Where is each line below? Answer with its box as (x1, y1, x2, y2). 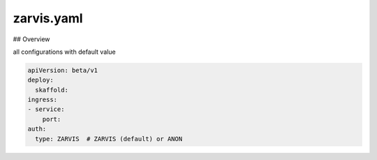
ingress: (27, 96, 58, 104)
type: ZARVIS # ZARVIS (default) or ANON (35, 135, 183, 143)
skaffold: (35, 86, 69, 94)
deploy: (27, 76, 54, 84)
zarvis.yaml (13, 10, 83, 26)
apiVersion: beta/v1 (27, 66, 98, 74)
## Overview (13, 35, 50, 43)
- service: (27, 106, 65, 113)
